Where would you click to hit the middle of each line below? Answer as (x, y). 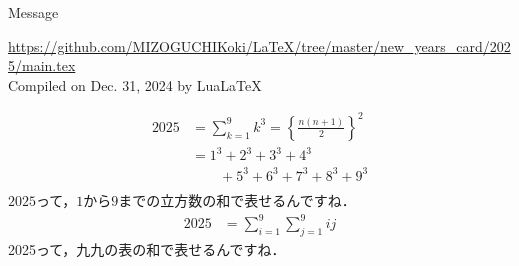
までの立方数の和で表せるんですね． (237, 200)
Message (33, 12)
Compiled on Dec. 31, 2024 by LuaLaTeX (135, 84)
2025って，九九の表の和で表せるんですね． (147, 248)
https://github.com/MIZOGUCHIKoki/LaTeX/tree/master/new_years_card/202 (259, 45)
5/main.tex (42, 65)
